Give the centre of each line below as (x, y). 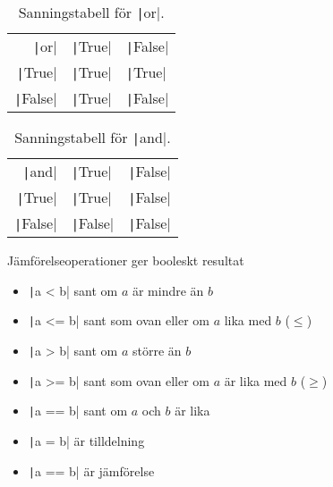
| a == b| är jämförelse (91, 470)
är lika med (256, 380)
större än (157, 350)
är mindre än (168, 290)
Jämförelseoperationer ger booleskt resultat (126, 260)
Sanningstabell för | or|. (91, 12)
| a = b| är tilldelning (86, 440)
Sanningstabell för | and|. (93, 137)
